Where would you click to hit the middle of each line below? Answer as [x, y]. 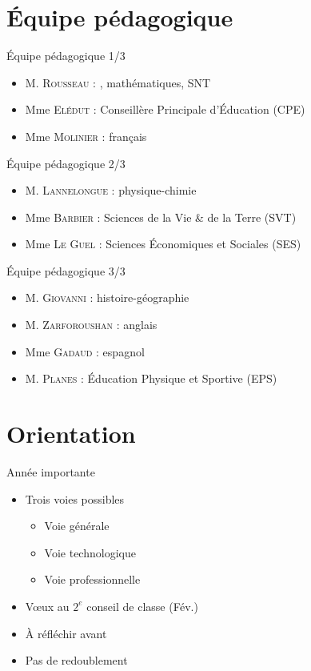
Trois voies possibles [75, 498]
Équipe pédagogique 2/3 [66, 163]
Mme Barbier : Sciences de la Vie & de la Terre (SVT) [161, 217]
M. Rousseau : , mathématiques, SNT [118, 82]
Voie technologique [90, 552]
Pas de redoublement [76, 660]
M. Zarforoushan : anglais [91, 325]
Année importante [51, 471]
